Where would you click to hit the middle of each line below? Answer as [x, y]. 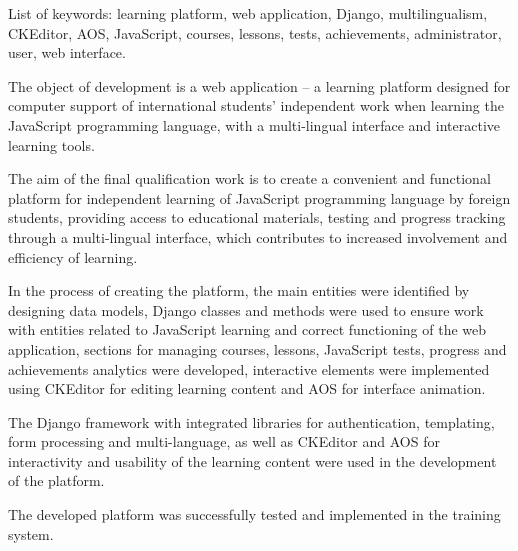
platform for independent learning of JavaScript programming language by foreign [259, 197]
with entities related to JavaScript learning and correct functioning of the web [247, 329]
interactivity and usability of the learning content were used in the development [252, 460]
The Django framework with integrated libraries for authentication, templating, [251, 421]
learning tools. [51, 144]
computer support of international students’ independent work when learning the [256, 105]
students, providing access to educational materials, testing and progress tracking [257, 217]
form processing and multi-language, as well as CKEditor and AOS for [224, 441]
